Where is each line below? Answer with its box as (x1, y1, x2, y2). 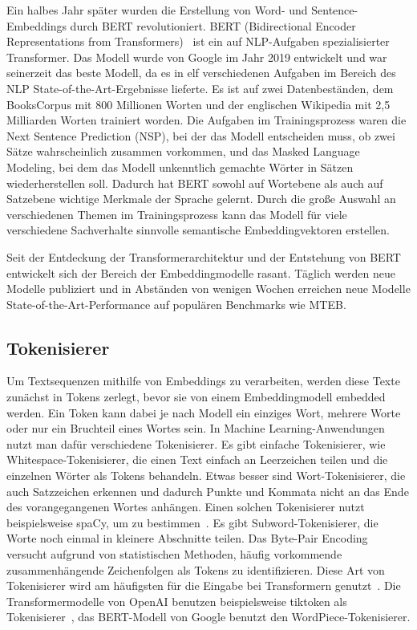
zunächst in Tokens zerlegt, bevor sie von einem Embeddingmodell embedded (6, 388, 386, 405)
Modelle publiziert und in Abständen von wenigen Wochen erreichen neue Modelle (6, 280, 411, 297)
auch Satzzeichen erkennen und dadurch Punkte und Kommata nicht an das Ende (6, 482, 409, 499)
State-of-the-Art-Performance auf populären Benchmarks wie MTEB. (6, 295, 346, 312)
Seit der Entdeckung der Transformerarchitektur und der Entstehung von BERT (6, 248, 401, 265)
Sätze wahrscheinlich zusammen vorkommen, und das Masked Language (6, 143, 360, 160)
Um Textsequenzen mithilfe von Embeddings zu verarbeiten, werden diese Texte (6, 372, 400, 389)
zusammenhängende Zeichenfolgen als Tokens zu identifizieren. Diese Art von (6, 561, 385, 578)
